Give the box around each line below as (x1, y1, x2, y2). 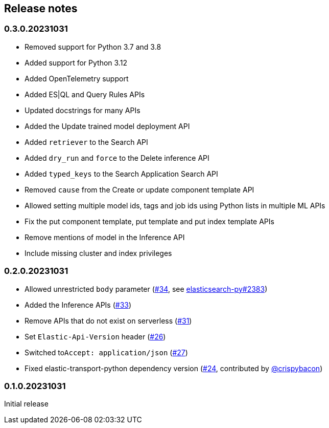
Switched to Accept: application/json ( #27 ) (25, 348, 188, 357)
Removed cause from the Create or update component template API (25, 185, 254, 194)
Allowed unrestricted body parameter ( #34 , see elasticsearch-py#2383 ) (25, 284, 268, 293)
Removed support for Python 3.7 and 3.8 (25, 42, 161, 51)
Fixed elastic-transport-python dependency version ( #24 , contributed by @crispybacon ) (25, 363, 323, 373)
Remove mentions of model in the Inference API (25, 232, 185, 242)
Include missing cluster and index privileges (25, 248, 172, 258)
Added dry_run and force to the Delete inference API (25, 153, 209, 162)
